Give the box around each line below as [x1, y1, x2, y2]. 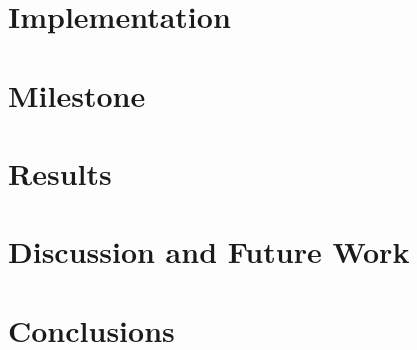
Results [8, 152, 112, 193]
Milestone [8, 74, 146, 115]
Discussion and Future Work [8, 231, 410, 272]
